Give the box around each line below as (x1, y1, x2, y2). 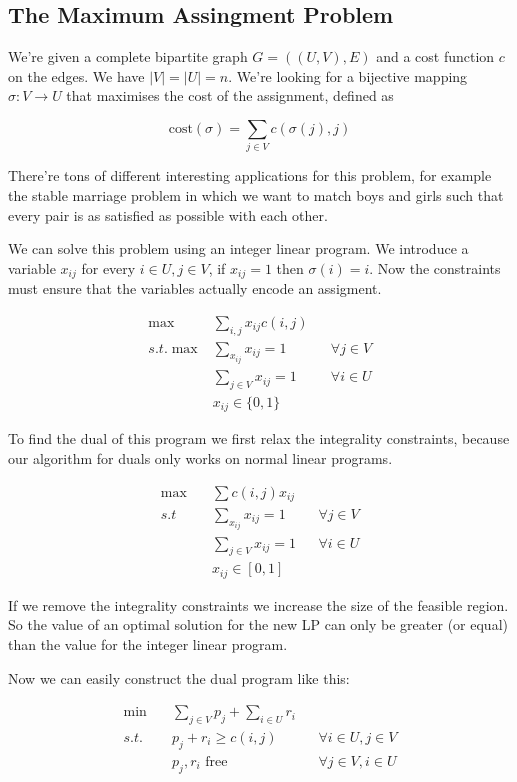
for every (81, 257, 136, 278)
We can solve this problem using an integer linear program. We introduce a (8, 238, 469, 259)
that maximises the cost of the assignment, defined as (66, 85, 394, 106)
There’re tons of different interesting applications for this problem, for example (8, 165, 492, 186)
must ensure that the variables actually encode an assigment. (8, 278, 382, 299)
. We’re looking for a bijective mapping (228, 65, 468, 86)
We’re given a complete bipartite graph (8, 46, 248, 67)
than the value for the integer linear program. (8, 633, 288, 654)
